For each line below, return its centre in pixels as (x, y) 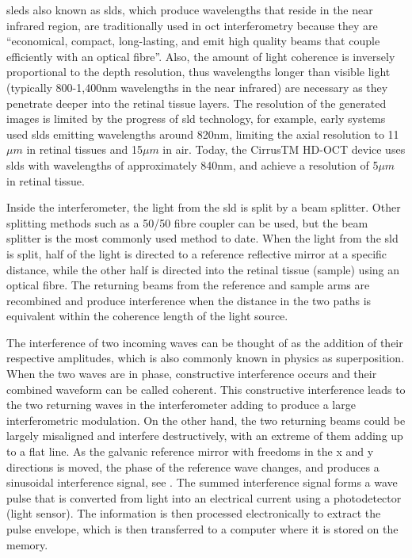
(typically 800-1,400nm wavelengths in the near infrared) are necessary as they (197, 87)
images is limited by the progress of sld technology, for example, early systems (196, 118)
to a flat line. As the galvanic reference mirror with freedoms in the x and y (190, 451)
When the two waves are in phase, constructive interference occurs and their (192, 374)
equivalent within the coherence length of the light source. (147, 316)
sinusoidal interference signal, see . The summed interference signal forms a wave (202, 482)
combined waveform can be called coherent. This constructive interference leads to (206, 389)
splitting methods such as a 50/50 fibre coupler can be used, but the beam (187, 222)
